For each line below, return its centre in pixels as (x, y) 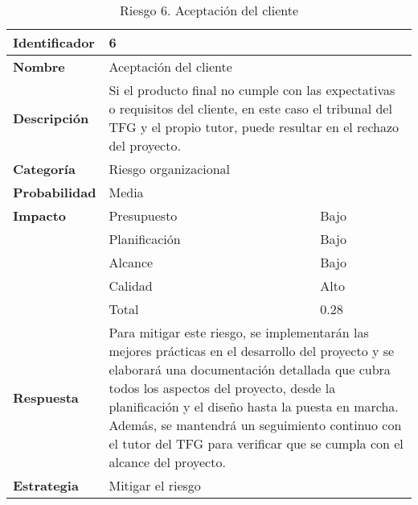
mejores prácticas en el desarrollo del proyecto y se (252, 351)
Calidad (131, 286)
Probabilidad (55, 192)
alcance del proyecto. (167, 462)
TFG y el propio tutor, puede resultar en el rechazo (254, 127)
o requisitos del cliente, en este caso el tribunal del (250, 108)
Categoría (44, 169)
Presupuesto (143, 215)
